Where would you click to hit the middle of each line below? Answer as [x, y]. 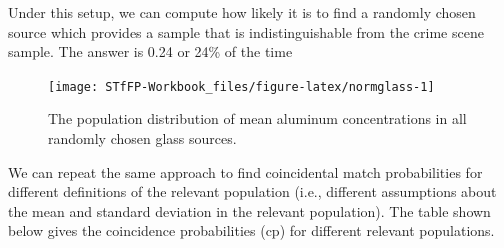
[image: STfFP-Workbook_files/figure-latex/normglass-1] [241, 86]
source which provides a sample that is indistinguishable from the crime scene [246, 31]
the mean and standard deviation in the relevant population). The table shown [249, 210]
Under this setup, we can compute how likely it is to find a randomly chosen [242, 12]
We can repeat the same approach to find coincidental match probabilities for [245, 171]
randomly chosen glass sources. [142, 138]
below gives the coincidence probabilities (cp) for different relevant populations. [251, 230]
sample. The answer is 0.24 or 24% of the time [150, 51]
